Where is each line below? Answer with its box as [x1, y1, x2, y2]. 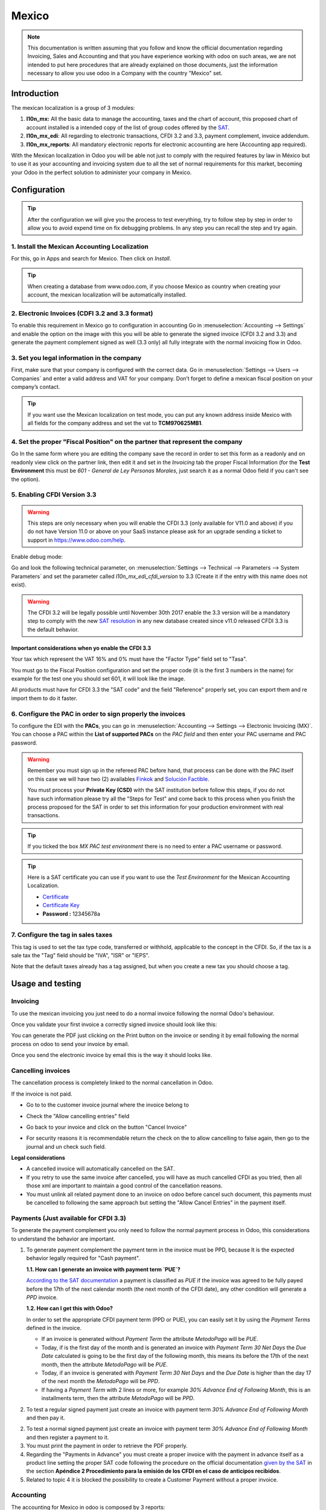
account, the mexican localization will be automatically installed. [27, 291, 187, 298]
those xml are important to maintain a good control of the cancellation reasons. [26, 1182, 223, 1189]
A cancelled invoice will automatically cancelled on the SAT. [26, 1165, 175, 1172]
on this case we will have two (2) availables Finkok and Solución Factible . [27, 775, 209, 782]
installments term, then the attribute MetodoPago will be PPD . [41, 1395, 195, 1402]
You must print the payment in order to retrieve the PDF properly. [26, 1442, 188, 1450]
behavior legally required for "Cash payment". [26, 1255, 140, 1262]
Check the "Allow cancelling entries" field [26, 1112, 130, 1120]
